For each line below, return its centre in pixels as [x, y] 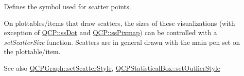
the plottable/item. [32, 51]
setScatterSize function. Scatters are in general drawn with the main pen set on [122, 42]
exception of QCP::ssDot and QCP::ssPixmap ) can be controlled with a [111, 32]
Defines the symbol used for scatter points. [68, 6]
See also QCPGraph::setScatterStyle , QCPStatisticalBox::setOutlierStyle [112, 67]
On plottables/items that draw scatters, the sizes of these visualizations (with [120, 23]
